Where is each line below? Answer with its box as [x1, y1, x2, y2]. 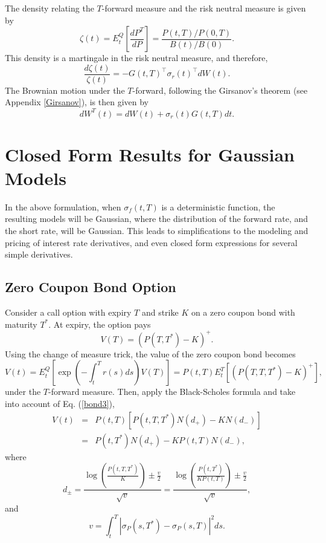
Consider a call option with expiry [5, 306, 132, 319]
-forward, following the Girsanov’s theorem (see [132, 83, 308, 96]
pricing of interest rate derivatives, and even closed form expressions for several [5, 236, 298, 249]
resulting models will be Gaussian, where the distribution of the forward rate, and [5, 212, 308, 225]
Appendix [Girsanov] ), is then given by [5, 96, 149, 108]
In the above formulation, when [5, 200, 121, 213]
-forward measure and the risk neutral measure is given [101, 2, 306, 14]
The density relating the [5, 2, 94, 14]
